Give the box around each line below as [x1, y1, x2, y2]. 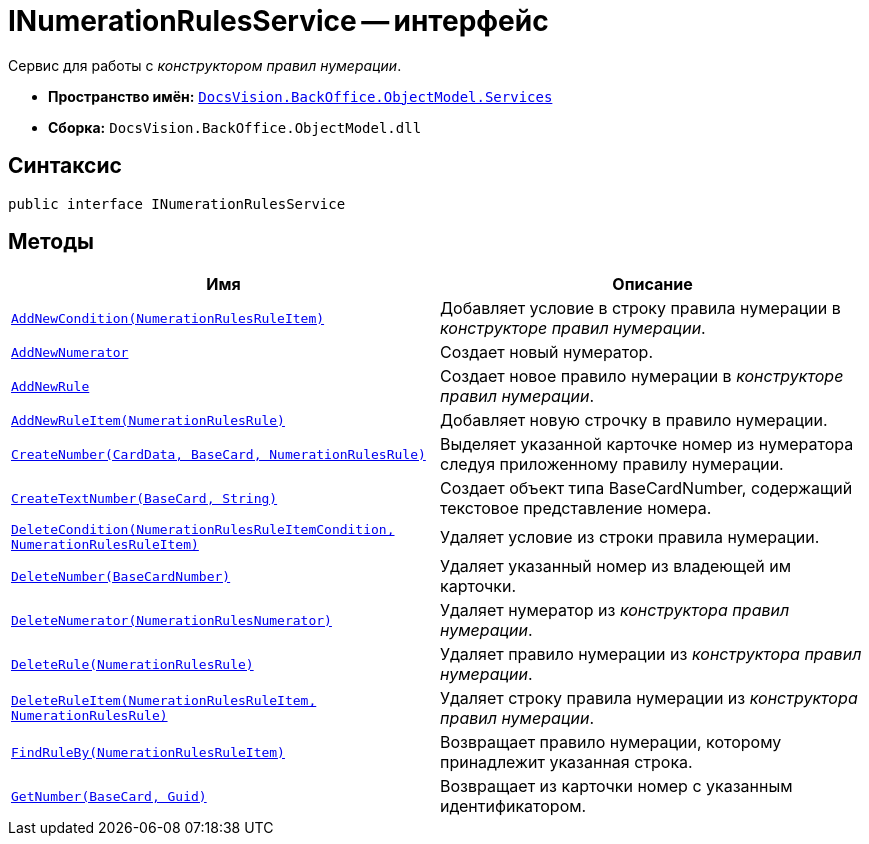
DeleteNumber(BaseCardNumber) [11, 568, 231, 584]
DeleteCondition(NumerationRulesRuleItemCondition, [11, 522, 395, 538]
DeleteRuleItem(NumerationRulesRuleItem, [11, 693, 317, 709]
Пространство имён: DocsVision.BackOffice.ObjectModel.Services [48, 87, 553, 105]
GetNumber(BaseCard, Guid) [11, 788, 207, 804]
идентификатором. [440, 796, 587, 817]
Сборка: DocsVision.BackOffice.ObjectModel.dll [48, 118, 422, 136]
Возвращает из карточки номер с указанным [440, 776, 793, 797]
